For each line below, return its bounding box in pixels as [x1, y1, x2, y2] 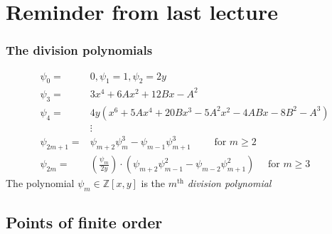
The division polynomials [6, 41, 153, 59]
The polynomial [6, 176, 75, 191]
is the [141, 176, 166, 191]
